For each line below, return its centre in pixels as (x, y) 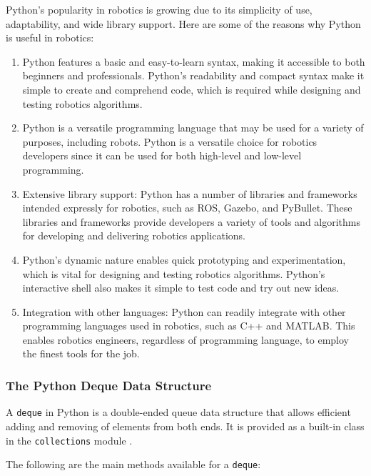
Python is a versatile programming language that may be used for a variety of (193, 128)
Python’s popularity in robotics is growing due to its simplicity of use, (159, 9)
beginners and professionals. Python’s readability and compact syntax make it (193, 75)
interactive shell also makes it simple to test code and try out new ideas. (181, 288)
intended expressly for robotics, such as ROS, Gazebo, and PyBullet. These (187, 208)
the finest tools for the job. (81, 353)
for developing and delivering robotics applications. (134, 235)
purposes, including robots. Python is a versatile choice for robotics (170, 141)
